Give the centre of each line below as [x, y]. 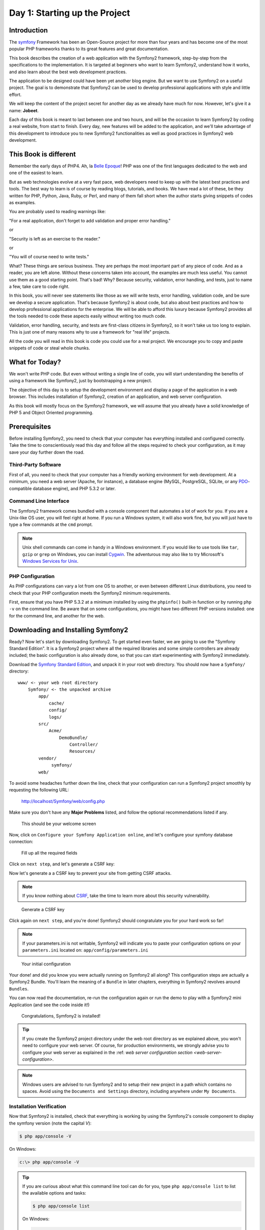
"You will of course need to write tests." [49, 257]
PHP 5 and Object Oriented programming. [51, 412]
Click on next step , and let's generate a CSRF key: [62, 864]
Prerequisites [30, 426]
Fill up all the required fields [49, 853]
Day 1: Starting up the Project [69, 13]
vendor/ [48, 758]
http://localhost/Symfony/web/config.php [63, 801]
